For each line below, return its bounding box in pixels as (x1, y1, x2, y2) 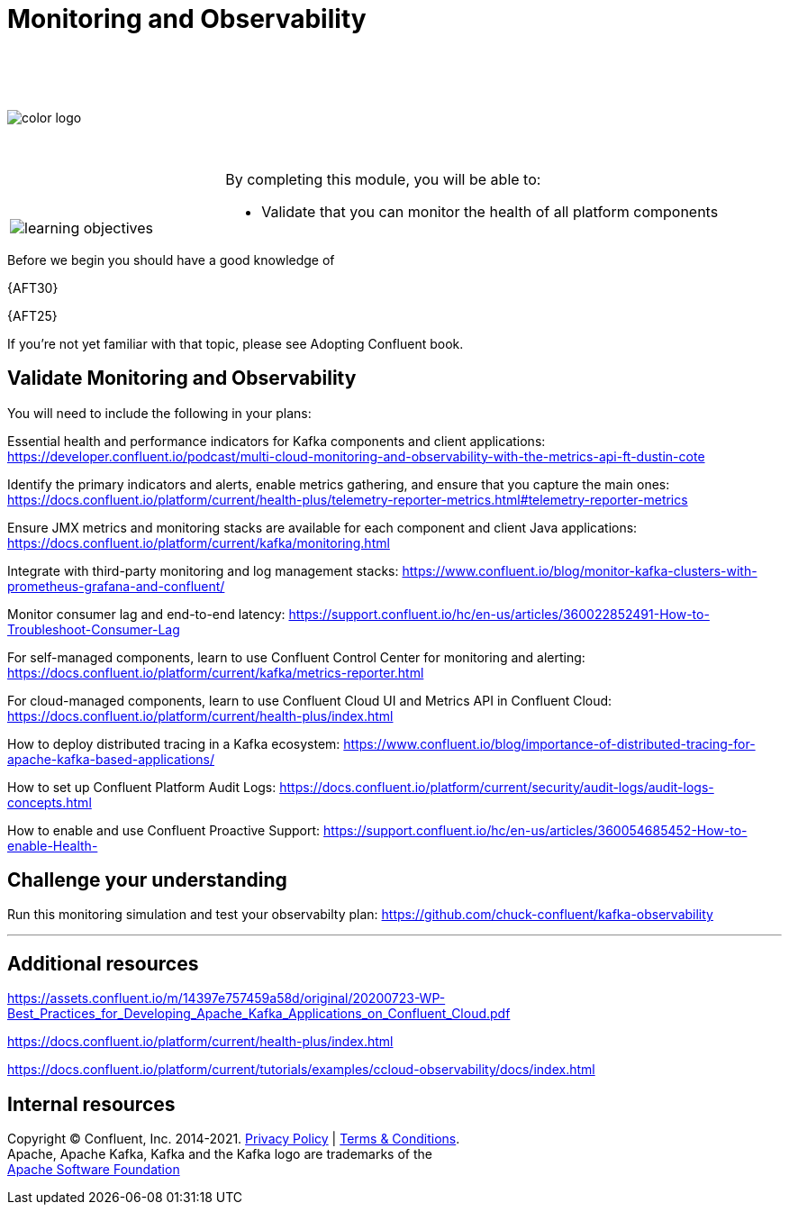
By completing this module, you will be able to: (225, 169, 541, 188)
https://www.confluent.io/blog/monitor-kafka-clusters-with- (402, 562, 757, 579)
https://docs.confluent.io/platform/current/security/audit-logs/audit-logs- (279, 779, 714, 795)
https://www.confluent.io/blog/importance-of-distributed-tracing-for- (343, 735, 756, 752)
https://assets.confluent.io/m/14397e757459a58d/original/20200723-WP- (7, 990, 446, 1007)
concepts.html (7, 794, 92, 810)
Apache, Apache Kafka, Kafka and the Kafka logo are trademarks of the (7, 1146, 432, 1162)
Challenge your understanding (7, 869, 287, 892)
